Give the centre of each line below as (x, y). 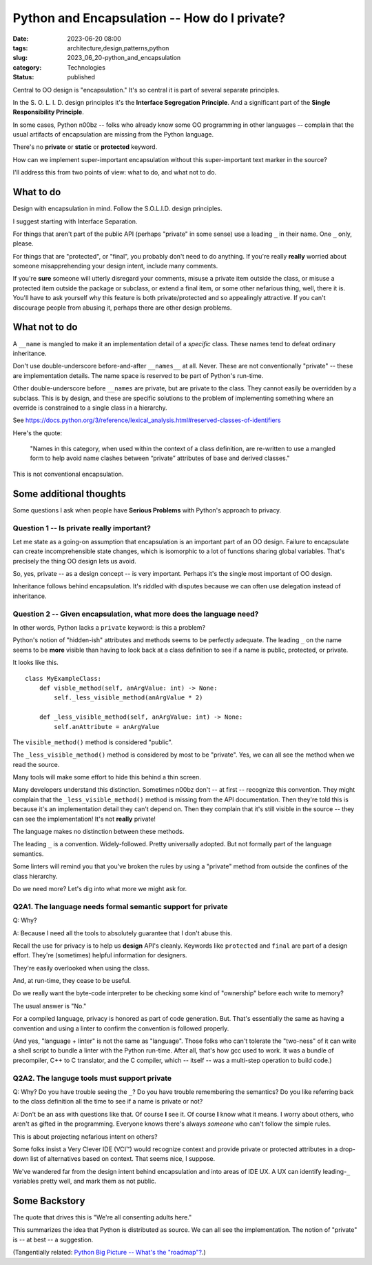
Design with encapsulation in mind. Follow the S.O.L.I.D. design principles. (118, 209)
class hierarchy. (35, 876)
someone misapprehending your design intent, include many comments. (115, 266)
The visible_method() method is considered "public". (93, 742)
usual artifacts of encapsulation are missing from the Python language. (113, 135)
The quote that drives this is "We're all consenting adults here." (102, 1217)
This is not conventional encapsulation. (68, 474)
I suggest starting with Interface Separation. (75, 221)
